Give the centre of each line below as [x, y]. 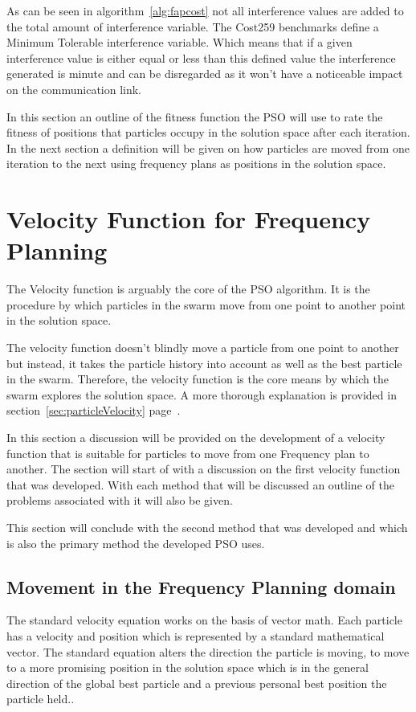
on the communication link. [74, 89]
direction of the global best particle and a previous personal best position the [197, 683]
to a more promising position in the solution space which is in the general [188, 667]
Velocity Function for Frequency [189, 219]
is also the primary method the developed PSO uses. [136, 543]
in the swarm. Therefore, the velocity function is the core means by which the [198, 379]
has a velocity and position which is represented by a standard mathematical [196, 635]
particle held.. [41, 699]
